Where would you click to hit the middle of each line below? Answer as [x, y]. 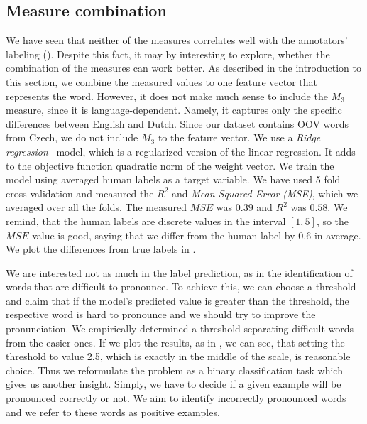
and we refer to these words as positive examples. [113, 412]
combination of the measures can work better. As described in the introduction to [184, 68]
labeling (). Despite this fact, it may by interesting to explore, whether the [168, 54]
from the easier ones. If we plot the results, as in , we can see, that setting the [175, 342]
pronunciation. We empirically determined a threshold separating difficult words [180, 328]
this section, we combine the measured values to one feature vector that [162, 81]
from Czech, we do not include [72, 137]
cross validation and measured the [80, 193]
